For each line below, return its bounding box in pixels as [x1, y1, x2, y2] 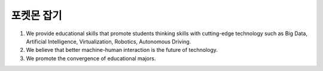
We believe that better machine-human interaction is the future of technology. [26, 47, 218, 54]
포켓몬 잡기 [11, 9, 62, 22]
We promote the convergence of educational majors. [26, 54, 156, 62]
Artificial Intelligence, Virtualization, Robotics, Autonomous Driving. [26, 38, 191, 45]
